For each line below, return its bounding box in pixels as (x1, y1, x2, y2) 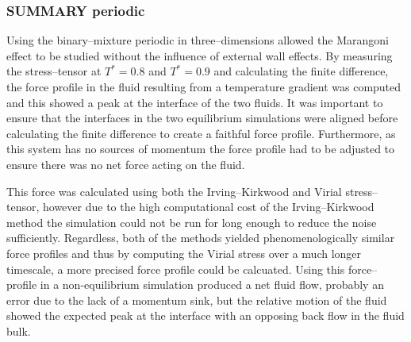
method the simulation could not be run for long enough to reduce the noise (6, 213, 377, 230)
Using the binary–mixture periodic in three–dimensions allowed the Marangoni (6, 32, 389, 48)
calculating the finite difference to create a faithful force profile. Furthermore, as (6, 125, 396, 141)
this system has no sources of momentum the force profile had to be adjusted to (6, 140, 395, 157)
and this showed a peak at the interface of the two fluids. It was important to (6, 94, 383, 110)
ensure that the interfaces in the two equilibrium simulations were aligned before (6, 110, 398, 126)
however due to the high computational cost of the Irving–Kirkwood (43, 198, 375, 215)
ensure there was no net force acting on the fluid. (6, 156, 245, 172)
